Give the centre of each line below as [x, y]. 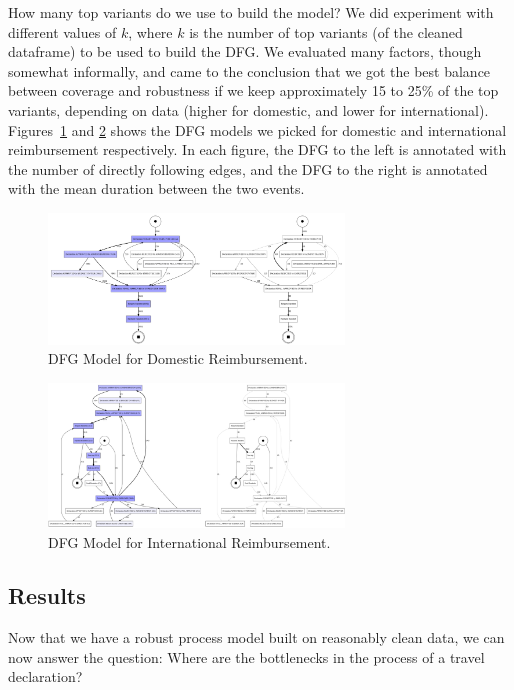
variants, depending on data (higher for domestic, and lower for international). [248, 109]
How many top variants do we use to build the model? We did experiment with [251, 12]
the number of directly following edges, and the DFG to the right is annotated [248, 168]
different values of [62, 31]
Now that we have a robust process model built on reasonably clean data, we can [256, 637]
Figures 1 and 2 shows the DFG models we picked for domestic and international [257, 129]
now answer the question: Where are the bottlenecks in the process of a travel [246, 656]
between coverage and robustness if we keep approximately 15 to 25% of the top [253, 90]
